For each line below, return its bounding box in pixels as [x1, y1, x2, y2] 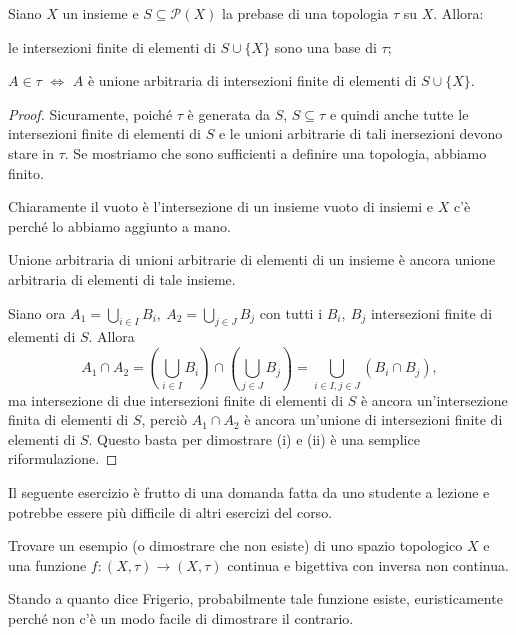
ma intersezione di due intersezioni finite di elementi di [8, 389, 344, 410]
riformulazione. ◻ [8, 448, 118, 469]
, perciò [141, 409, 187, 430]
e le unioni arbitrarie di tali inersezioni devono [218, 123, 503, 144]
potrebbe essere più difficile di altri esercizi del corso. [8, 501, 333, 522]
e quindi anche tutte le [329, 103, 469, 124]
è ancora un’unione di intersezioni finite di [244, 409, 503, 430]
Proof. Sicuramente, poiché [8, 103, 173, 124]
